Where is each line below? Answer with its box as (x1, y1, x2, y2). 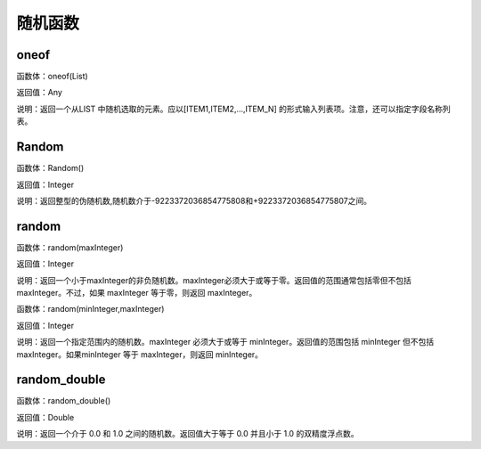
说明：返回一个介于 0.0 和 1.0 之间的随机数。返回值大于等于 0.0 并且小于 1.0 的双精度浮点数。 (16, 429, 359, 439)
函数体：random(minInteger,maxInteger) (16, 304, 165, 314)
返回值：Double (16, 412, 75, 422)
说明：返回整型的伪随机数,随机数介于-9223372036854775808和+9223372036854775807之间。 (16, 195, 371, 206)
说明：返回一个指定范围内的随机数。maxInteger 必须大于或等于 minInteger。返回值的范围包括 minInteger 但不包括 (16, 337, 435, 347)
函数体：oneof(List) (16, 71, 88, 82)
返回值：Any (16, 87, 62, 98)
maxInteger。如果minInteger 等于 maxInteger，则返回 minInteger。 (16, 348, 263, 360)
